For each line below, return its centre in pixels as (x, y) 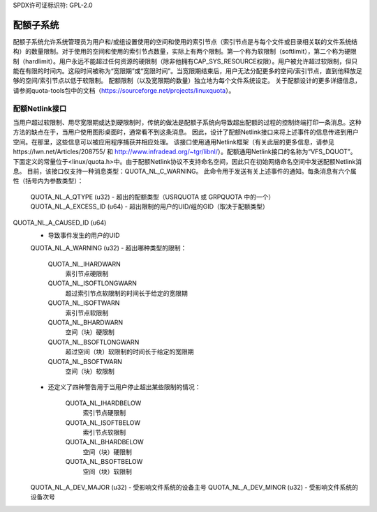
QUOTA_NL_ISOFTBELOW (103, 423)
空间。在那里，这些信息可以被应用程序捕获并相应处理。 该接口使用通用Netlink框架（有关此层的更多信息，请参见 (173, 142)
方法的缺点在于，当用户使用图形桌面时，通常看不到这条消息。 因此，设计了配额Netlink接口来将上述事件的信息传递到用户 (186, 132)
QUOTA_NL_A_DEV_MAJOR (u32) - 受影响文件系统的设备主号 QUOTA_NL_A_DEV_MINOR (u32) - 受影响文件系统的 (194, 487)
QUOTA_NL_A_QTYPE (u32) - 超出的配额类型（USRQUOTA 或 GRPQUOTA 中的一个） (153, 197)
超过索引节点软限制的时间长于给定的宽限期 (126, 293)
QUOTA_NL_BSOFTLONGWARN (94, 342)
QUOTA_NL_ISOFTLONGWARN (93, 283)
